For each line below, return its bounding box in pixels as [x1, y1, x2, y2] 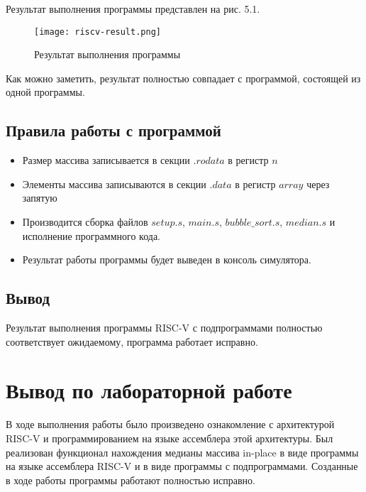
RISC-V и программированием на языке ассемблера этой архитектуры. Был [6, 430, 333, 445]
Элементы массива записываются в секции [22, 176, 206, 191]
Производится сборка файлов [22, 214, 148, 229]
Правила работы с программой [6, 119, 221, 141]
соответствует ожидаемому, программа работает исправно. [6, 334, 258, 349]
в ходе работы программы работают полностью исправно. [6, 472, 255, 487]
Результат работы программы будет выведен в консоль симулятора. [22, 252, 311, 267]
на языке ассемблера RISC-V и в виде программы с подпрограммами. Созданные [6, 459, 358, 474]
